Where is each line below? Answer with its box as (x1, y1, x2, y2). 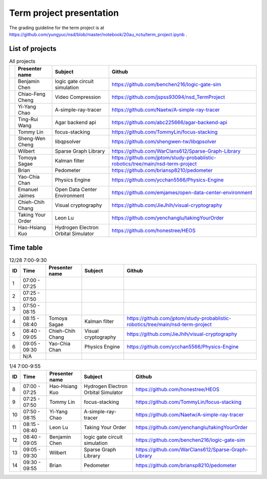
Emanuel (18, 186, 38, 193)
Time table (9, 243, 43, 252)
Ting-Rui (18, 116, 38, 123)
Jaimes (18, 192, 35, 199)
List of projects (9, 44, 57, 53)
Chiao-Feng (18, 90, 45, 97)
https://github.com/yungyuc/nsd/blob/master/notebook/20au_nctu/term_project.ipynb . (9, 31, 187, 37)
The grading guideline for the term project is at (9, 25, 104, 31)
